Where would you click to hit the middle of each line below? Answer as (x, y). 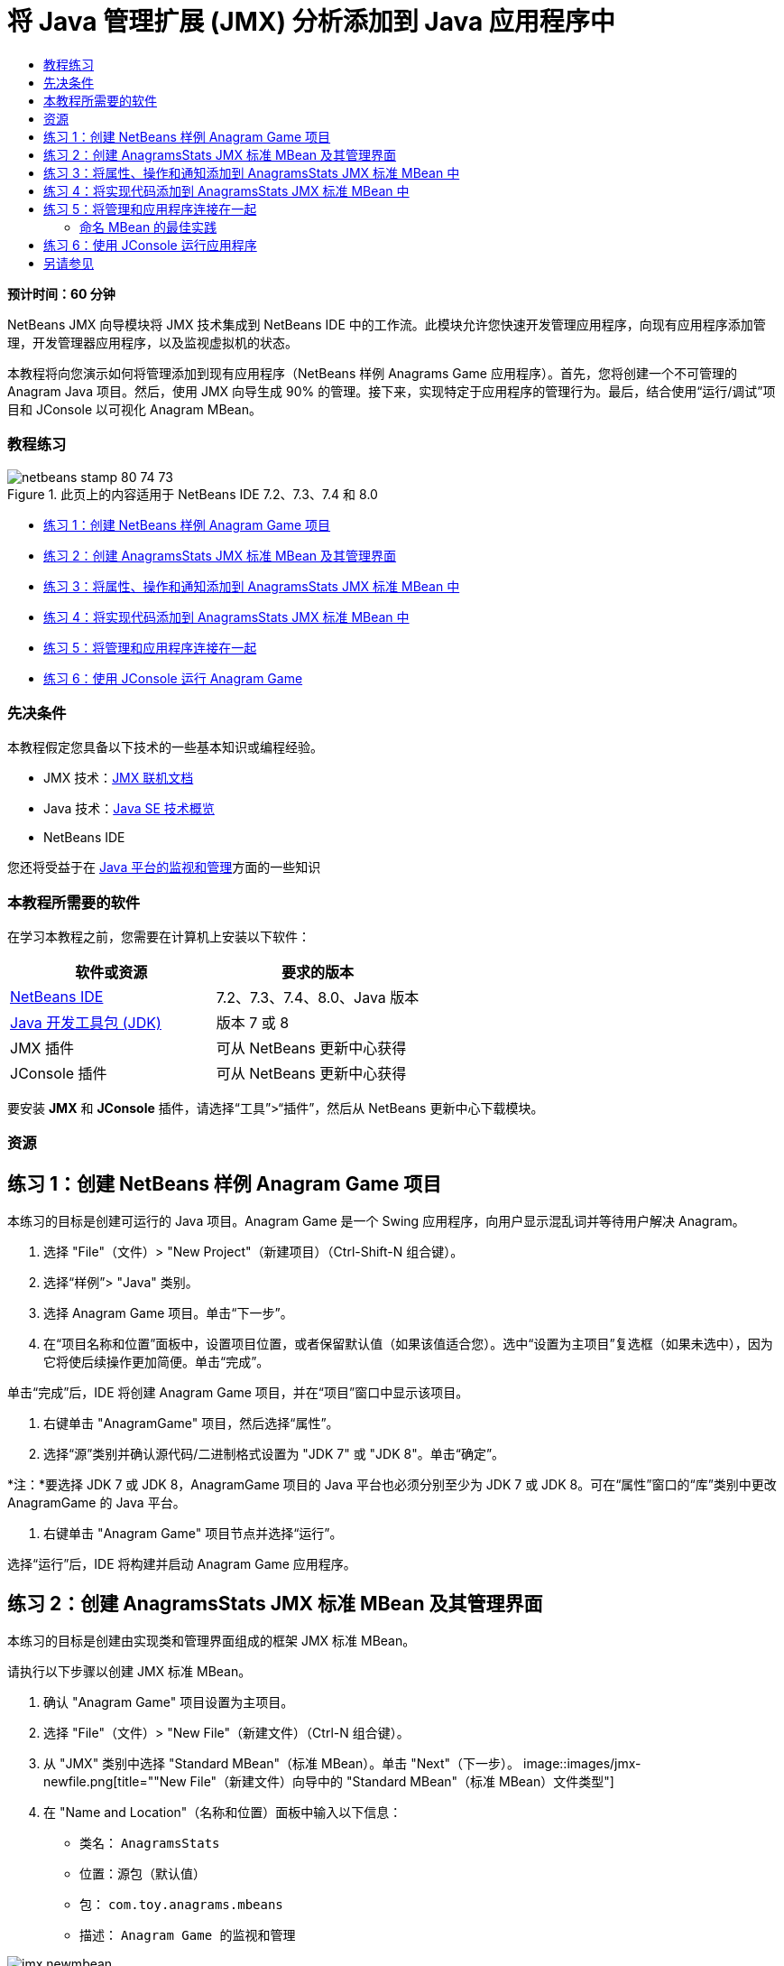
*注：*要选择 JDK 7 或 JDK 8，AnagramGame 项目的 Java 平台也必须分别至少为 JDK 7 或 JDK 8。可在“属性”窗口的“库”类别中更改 (392, 1485)
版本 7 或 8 (253, 1023)
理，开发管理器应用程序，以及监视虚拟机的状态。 (152, 342)
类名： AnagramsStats (150, 1843)
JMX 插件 (42, 1048)
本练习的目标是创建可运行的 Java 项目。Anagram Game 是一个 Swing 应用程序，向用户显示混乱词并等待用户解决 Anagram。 (376, 1221)
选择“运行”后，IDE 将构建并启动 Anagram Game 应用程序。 (182, 1564)
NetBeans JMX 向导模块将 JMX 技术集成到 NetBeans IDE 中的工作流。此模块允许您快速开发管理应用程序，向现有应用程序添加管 (387, 324)
